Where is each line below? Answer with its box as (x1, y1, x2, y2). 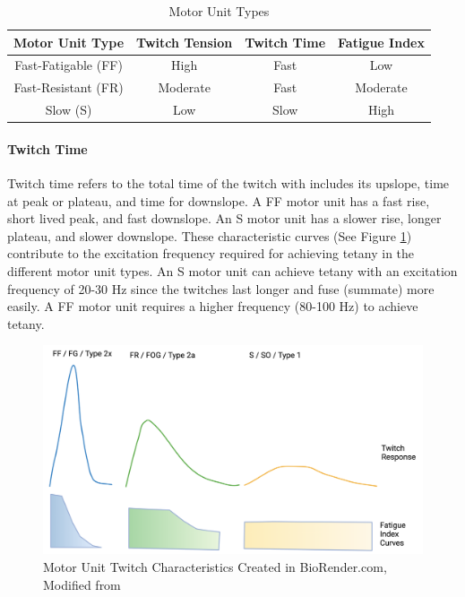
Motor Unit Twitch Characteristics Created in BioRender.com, (43, 558, 387, 576)
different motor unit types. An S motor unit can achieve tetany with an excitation (7, 261, 458, 280)
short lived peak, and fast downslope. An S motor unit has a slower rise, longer (7, 209, 442, 228)
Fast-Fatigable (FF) (14, 56, 123, 74)
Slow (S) (45, 100, 92, 119)
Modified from (43, 575, 121, 593)
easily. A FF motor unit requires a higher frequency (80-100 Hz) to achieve (7, 297, 418, 316)
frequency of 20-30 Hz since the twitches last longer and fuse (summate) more (7, 279, 435, 298)
